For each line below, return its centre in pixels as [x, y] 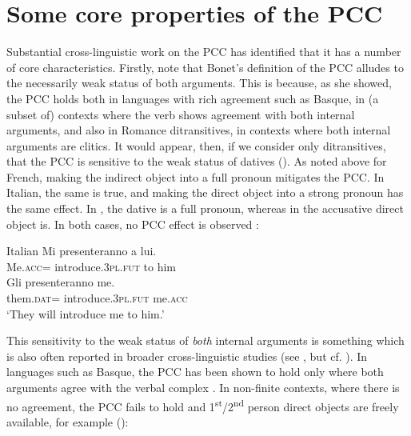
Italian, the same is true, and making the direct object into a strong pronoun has [205, 192]
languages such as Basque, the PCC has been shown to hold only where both [195, 372]
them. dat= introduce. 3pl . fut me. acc [97, 298]
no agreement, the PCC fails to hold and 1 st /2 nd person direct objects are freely [203, 405]
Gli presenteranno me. [61, 282]
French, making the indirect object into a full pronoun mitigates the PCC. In [196, 176]
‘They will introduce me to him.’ [86, 313]
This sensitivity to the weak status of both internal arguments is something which [205, 340]
